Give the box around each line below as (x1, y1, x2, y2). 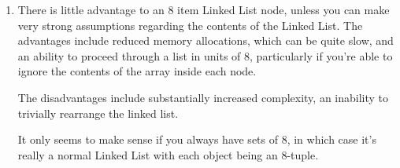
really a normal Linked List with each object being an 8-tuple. (17, 146, 319, 163)
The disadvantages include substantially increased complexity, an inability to (17, 89, 389, 105)
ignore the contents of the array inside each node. (17, 63, 257, 79)
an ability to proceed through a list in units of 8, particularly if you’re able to (17, 47, 393, 64)
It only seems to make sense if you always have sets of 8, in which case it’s (17, 131, 376, 148)
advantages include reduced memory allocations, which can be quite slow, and (17, 32, 394, 49)
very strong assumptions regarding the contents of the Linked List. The (17, 16, 363, 33)
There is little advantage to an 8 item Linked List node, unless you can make (17, 2, 390, 17)
